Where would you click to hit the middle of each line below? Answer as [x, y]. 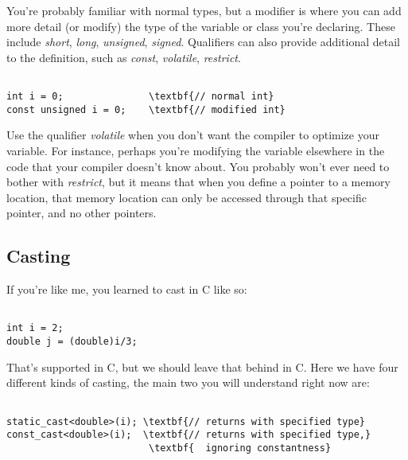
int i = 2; [35, 328]
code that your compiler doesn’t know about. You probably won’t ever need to [198, 166]
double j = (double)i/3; [72, 342]
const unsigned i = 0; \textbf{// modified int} [146, 109]
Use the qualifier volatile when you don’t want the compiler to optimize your [193, 135]
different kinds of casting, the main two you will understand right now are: [188, 382]
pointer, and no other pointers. [82, 213]
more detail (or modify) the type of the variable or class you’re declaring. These [201, 26]
